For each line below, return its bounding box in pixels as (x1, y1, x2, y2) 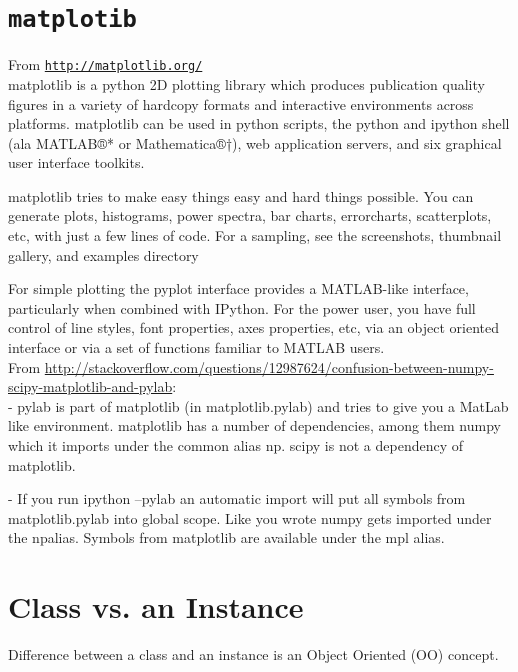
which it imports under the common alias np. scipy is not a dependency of (8, 435, 463, 455)
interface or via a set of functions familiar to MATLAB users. (8, 337, 385, 358)
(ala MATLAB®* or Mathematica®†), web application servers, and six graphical (8, 132, 502, 153)
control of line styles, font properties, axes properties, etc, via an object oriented (8, 317, 500, 338)
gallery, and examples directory (8, 244, 199, 265)
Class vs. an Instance (8, 586, 304, 627)
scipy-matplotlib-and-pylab (8, 376, 173, 397)
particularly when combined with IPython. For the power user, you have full (8, 297, 476, 318)
